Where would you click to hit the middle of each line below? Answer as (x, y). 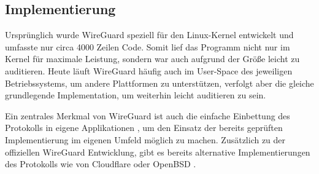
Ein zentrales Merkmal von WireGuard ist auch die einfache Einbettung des (148, 115)
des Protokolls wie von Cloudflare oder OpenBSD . (101, 164)
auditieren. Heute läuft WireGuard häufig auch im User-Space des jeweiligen (149, 70)
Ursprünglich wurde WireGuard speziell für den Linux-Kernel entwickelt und (149, 35)
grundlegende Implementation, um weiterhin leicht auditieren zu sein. (136, 95)
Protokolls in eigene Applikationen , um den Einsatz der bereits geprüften (144, 128)
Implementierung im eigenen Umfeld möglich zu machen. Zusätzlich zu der (145, 139)
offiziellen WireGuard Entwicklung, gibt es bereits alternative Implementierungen (158, 152)
